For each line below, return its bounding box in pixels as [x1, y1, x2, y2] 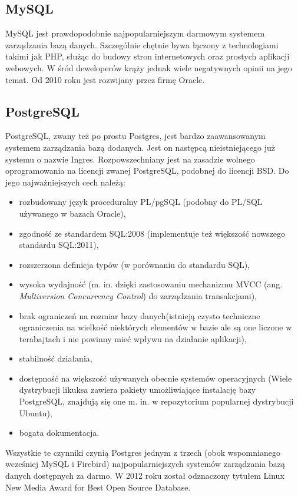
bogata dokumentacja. [19, 426, 100, 439]
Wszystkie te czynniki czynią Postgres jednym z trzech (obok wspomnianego [5, 446, 280, 458]
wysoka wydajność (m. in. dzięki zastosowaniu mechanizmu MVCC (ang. [19, 278, 283, 290]
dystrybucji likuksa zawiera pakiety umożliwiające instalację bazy [19, 383, 256, 396]
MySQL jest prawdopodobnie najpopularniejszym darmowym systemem [5, 27, 265, 39]
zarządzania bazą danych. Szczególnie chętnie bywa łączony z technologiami [5, 38, 279, 51]
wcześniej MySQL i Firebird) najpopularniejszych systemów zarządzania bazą [5, 458, 285, 470]
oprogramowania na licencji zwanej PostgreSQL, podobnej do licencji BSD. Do [5, 164, 289, 177]
